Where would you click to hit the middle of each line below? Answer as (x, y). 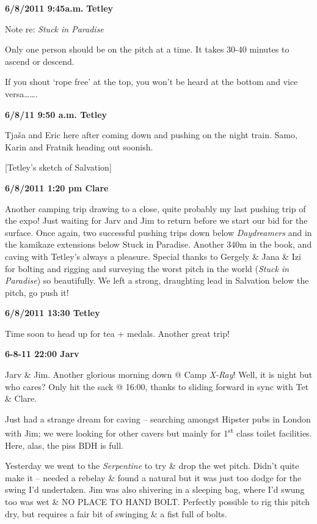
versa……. (21, 93)
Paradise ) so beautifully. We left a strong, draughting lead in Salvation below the (157, 280)
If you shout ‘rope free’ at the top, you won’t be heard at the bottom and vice (151, 82)
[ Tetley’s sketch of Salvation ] (58, 167)
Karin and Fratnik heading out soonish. (79, 146)
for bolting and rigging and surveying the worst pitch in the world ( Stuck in (147, 268)
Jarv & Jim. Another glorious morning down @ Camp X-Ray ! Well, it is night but (159, 375)
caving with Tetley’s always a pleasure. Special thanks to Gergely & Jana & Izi (153, 256)
